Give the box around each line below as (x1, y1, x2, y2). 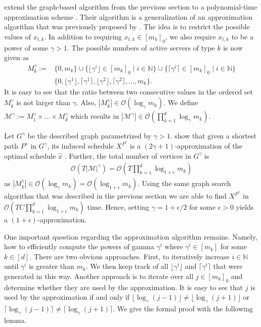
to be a (231, 31, 253, 41)
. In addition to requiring (44, 31, 122, 41)
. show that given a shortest (170, 130, 256, 141)
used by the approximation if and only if (4, 292, 129, 302)
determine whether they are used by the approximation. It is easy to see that (4, 282, 243, 292)
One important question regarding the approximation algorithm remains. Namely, (4, 231, 257, 242)
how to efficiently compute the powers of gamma (4, 241, 154, 252)
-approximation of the (175, 141, 242, 151)
